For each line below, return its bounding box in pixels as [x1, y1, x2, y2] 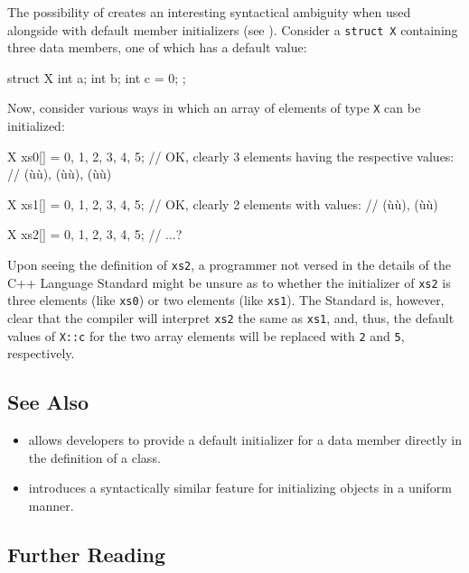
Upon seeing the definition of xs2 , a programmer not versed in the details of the [7, 255, 451, 274]
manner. [28, 495, 74, 514]
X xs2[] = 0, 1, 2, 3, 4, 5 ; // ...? [7, 225, 183, 244]
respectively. [7, 344, 75, 363]
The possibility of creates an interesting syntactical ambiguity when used [7, 3, 411, 21]
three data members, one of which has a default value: [7, 38, 307, 57]
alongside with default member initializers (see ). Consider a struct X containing [7, 20, 458, 39]
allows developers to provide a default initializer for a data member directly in [28, 430, 462, 449]
